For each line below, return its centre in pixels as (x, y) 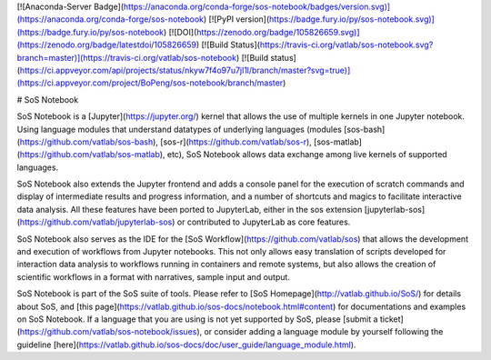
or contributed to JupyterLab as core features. (264, 222)
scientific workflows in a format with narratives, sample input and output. (154, 276)
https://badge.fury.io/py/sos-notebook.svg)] (352, 19)
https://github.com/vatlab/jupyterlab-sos (96, 222)
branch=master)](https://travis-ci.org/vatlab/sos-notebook (126, 57)
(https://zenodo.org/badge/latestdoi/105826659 (107, 45)
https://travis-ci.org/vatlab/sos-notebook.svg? (346, 45)
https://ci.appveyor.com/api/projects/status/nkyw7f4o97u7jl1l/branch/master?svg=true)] (185, 70)
